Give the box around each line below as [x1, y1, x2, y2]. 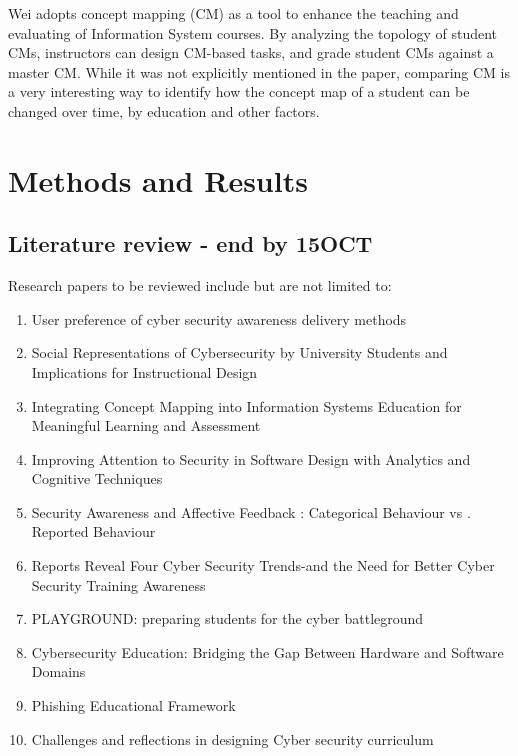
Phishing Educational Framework [31, 695, 236, 716]
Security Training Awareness [31, 574, 206, 595]
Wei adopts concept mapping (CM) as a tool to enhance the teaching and [8, 3, 459, 23]
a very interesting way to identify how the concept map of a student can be [8, 81, 470, 102]
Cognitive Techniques [31, 468, 163, 489]
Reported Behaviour [31, 521, 156, 542]
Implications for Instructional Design [31, 361, 258, 382]
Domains [31, 661, 86, 682]
